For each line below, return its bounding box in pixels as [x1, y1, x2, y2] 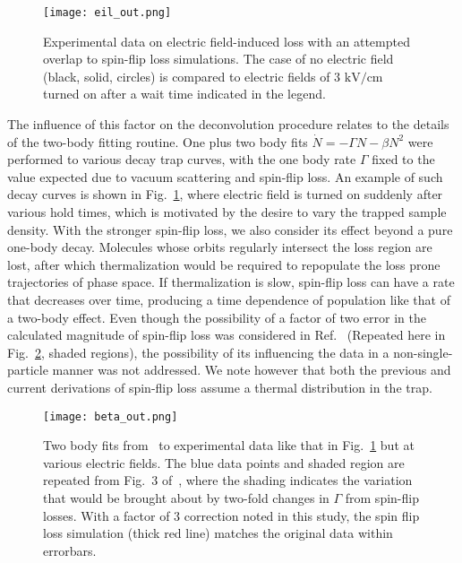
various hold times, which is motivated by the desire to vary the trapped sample [7, 203, 447, 221]
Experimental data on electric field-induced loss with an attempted [43, 31, 410, 50]
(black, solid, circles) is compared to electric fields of [43, 66, 330, 85]
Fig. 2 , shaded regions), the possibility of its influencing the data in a [7, 342, 389, 361]
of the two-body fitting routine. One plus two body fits [7, 132, 308, 151]
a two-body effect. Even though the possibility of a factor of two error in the [7, 307, 426, 326]
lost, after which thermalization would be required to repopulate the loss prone [7, 255, 441, 273]
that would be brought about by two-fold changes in [43, 488, 329, 507]
